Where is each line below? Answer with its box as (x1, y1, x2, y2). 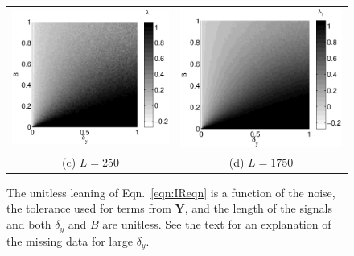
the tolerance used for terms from (6, 200, 171, 217)
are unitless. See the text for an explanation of (102, 216, 331, 233)
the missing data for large (6, 232, 133, 249)
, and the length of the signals (184, 200, 333, 217)
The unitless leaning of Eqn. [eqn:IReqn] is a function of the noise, (6, 184, 335, 200)
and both (6, 216, 51, 233)
